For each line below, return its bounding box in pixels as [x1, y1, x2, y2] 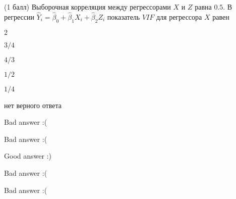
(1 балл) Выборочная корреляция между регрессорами [4, 2, 171, 12]
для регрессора [156, 11, 202, 22]
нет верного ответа [4, 99, 62, 110]
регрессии [4, 11, 34, 22]
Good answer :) [4, 151, 51, 161]
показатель [107, 11, 140, 22]
